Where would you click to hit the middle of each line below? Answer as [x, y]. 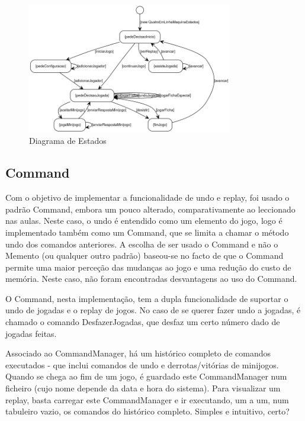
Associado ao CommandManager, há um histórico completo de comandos [138, 353]
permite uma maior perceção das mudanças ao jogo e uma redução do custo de [148, 267]
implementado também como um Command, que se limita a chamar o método [147, 232]
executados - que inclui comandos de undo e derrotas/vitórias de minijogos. [142, 364]
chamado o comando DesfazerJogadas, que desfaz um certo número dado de [143, 322]
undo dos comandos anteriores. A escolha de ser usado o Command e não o [142, 244]
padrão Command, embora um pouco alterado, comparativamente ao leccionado [150, 209]
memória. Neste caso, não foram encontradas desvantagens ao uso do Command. [151, 279]
